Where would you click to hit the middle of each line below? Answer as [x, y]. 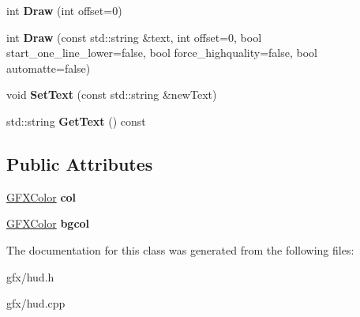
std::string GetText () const [76, 121]
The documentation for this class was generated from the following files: [180, 249]
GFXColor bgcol [48, 223]
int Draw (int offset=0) [64, 10]
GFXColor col [41, 196]
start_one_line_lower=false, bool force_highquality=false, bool [162, 53]
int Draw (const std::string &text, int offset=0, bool [134, 37]
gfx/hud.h [30, 276]
